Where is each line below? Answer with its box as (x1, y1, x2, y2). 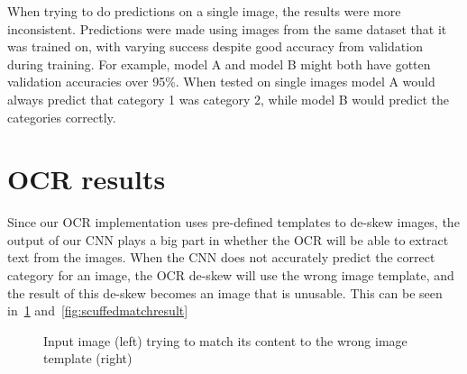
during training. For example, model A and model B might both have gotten (7, 54, 431, 73)
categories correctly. (7, 107, 116, 126)
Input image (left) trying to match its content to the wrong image (43, 331, 407, 350)
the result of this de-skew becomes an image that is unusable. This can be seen (7, 283, 443, 302)
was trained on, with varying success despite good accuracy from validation (7, 37, 423, 56)
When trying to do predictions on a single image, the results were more (7, 2, 401, 20)
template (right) (43, 349, 133, 368)
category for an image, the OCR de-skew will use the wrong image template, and (7, 266, 454, 285)
